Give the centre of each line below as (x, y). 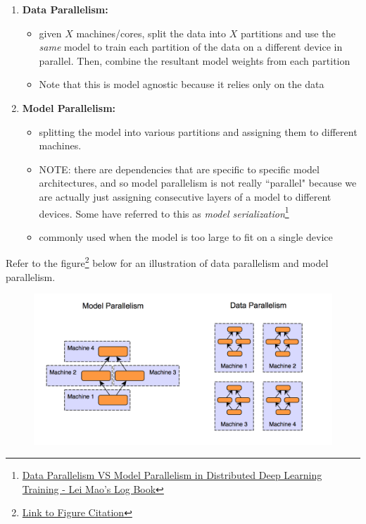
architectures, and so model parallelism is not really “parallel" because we (198, 183)
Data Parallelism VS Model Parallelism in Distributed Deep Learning (172, 475)
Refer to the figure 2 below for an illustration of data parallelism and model (167, 262)
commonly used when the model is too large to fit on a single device (186, 236)
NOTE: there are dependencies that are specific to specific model (179, 169)
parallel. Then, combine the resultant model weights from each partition (195, 60)
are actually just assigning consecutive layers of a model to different (185, 196)
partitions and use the (288, 33)
